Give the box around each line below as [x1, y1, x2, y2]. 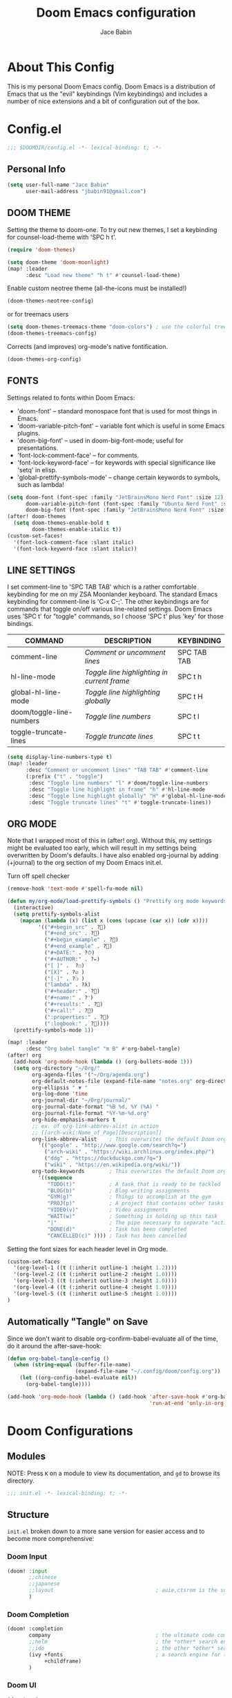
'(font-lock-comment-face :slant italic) [13, 539, 135, 546]
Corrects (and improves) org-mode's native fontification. [7, 343, 168, 350]
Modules [7, 1451, 46, 1463]
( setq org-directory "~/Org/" [13, 1064, 100, 1071]
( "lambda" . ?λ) [43, 981, 91, 988]
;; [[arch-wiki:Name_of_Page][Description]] [32, 1129, 162, 1136]
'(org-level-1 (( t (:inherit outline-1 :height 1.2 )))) [13, 1264, 177, 1271]
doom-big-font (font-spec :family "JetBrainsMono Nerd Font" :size [25, 507, 224, 514]
